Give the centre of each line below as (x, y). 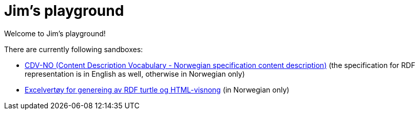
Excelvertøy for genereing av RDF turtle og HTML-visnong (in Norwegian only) (157, 89)
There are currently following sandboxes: (74, 49)
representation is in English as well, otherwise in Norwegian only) (135, 74)
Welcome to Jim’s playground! (55, 33)
